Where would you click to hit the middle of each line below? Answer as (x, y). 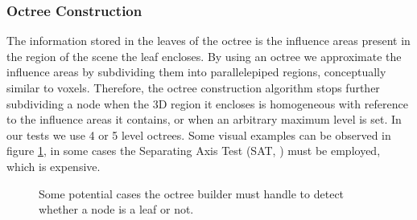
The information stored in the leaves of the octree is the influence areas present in (208, 41)
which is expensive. (54, 166)
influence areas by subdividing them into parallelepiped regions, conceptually (196, 72)
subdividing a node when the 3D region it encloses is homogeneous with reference (207, 103)
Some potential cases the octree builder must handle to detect (192, 193)
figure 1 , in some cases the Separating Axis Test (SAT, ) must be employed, (194, 151)
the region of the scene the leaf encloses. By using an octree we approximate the (204, 56)
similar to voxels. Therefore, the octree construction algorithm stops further (193, 88)
